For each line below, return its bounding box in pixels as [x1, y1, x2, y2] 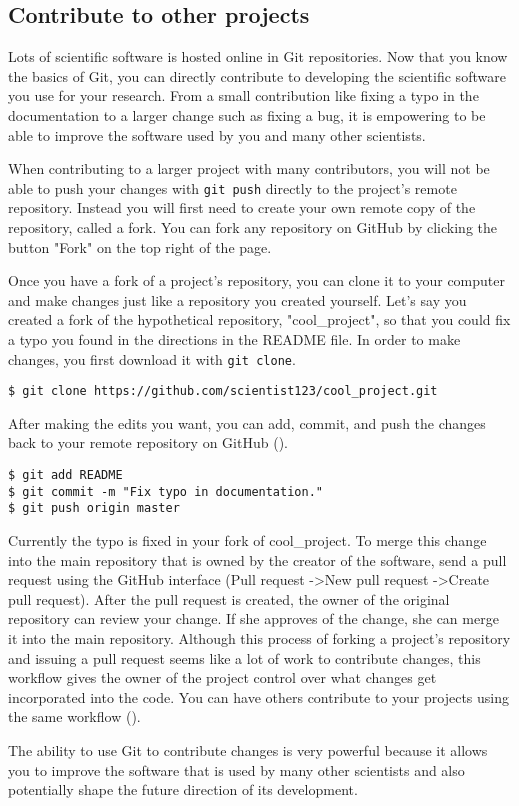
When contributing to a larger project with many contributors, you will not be [8, 158, 490, 179]
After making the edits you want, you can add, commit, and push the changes [8, 412, 486, 433]
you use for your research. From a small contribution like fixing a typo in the [8, 85, 479, 106]
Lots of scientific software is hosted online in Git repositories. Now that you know [8, 46, 508, 67]
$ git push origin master [8, 501, 180, 516]
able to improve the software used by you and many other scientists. [8, 124, 426, 145]
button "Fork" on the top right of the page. [8, 236, 272, 257]
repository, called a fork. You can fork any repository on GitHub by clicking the [8, 217, 497, 238]
